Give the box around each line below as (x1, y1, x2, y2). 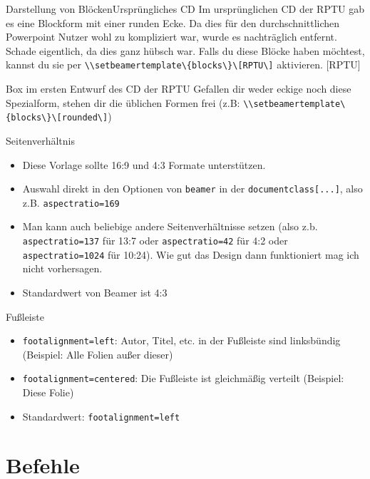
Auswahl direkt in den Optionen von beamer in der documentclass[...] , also (22, 181, 363, 196)
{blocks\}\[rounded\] (6, 113, 108, 123)
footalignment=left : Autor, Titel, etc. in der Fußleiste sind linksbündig (22, 333, 341, 348)
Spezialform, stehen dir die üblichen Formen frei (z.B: (6, 95, 240, 110)
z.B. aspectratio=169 (22, 195, 120, 210)
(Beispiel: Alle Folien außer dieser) (22, 346, 173, 361)
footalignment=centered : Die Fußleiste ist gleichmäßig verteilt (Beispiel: (22, 371, 344, 386)
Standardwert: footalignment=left (22, 408, 180, 423)
